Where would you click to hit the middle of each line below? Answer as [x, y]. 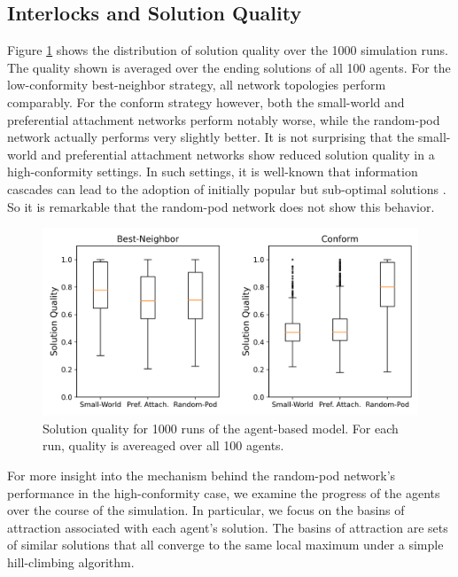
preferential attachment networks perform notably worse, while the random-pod [224, 119]
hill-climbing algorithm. [71, 561]
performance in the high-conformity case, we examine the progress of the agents [224, 492]
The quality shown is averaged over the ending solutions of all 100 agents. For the [229, 67]
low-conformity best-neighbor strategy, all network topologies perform [197, 85]
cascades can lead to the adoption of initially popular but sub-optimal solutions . [227, 188]
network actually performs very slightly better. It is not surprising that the [211, 137]
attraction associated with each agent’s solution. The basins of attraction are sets [228, 527]
